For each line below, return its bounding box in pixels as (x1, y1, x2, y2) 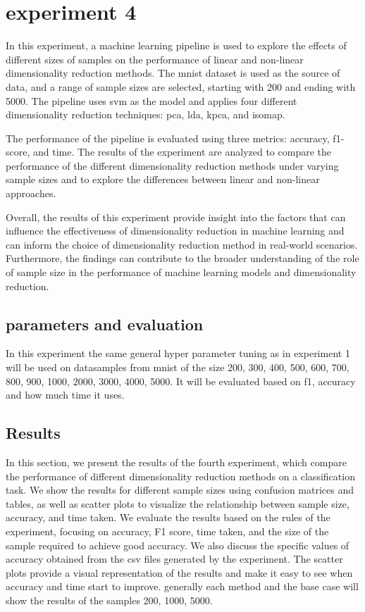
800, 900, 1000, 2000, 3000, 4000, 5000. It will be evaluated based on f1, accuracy (6, 373, 356, 388)
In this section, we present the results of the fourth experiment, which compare (6, 455, 347, 469)
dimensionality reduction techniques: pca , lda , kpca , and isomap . (6, 107, 285, 122)
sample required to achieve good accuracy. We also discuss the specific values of (6, 537, 349, 552)
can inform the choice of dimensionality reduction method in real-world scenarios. (6, 237, 358, 251)
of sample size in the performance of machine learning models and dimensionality (6, 265, 357, 280)
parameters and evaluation (6, 313, 204, 335)
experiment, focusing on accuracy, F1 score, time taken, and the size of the (6, 523, 329, 538)
